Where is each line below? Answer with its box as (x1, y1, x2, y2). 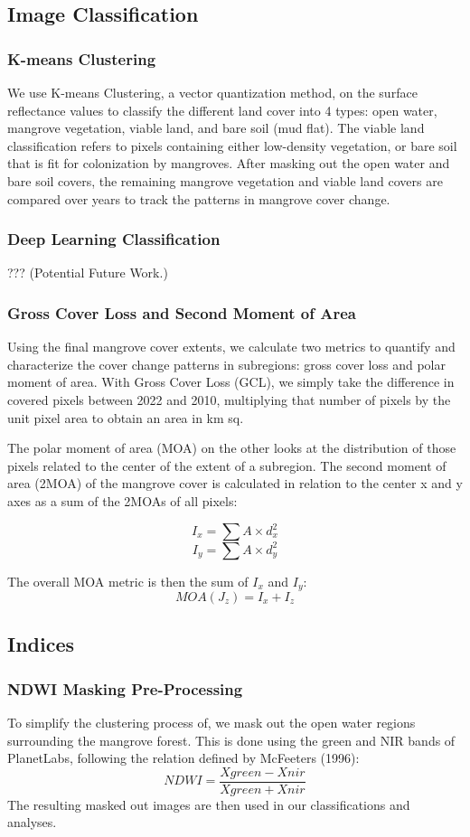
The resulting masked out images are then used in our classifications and (7, 795, 410, 813)
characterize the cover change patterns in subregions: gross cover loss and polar (7, 354, 446, 373)
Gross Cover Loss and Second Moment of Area (7, 301, 356, 324)
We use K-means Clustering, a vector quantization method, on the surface (7, 83, 418, 101)
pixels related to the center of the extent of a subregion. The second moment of (7, 456, 446, 475)
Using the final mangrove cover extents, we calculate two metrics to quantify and (7, 337, 456, 356)
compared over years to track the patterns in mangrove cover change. (7, 189, 390, 208)
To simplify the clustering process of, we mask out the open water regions (7, 712, 416, 731)
